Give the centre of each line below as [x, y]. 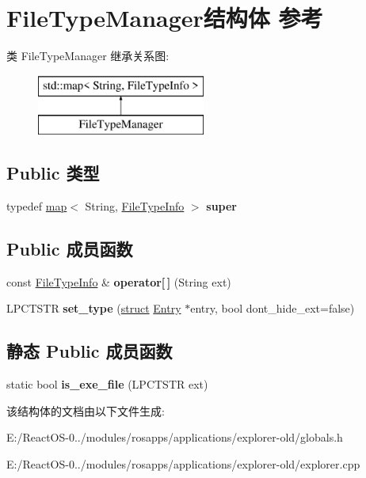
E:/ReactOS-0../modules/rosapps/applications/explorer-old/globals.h [175, 437]
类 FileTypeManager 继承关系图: [88, 56]
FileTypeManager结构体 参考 [165, 18]
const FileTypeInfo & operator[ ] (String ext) [119, 281]
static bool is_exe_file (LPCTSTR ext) [107, 384]
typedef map [37, 206]
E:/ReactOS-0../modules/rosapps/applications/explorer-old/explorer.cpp [183, 464]
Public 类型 [53, 173]
